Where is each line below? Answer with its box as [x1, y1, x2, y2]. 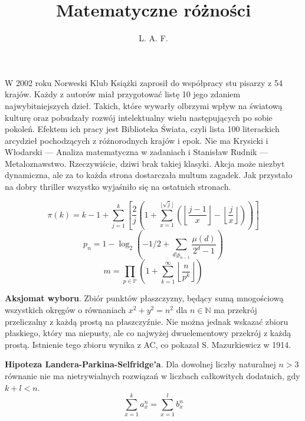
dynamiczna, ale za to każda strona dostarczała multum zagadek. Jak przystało [5, 169, 293, 181]
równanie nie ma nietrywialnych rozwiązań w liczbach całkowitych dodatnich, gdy [5, 370, 300, 382]
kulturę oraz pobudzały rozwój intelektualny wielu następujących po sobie [5, 111, 273, 123]
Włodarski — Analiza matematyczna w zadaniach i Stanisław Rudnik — [5, 146, 268, 158]
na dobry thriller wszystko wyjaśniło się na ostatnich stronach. [5, 180, 231, 193]
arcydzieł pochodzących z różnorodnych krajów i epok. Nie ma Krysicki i [5, 134, 268, 146]
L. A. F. [139, 32, 168, 44]
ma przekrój [214, 304, 257, 316]
